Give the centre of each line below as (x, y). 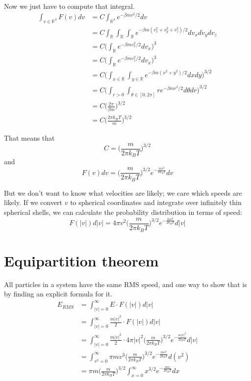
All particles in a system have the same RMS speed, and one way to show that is (125, 284)
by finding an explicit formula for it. (58, 294)
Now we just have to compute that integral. (69, 6)
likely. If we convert (33, 202)
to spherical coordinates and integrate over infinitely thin (156, 202)
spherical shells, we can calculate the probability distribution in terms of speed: (123, 212)
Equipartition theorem (81, 260)
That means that (29, 137)
